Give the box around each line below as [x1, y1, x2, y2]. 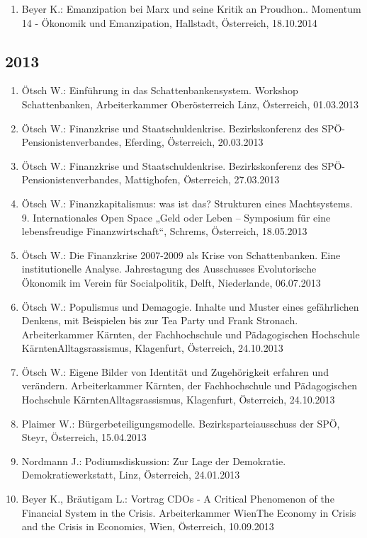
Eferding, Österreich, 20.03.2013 [124, 134, 264, 149]
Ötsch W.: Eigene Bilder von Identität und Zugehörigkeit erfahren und [21, 364, 329, 379]
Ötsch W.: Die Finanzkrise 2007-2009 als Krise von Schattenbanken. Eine [21, 247, 341, 262]
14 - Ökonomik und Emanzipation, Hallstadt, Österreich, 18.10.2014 [21, 15, 317, 30]
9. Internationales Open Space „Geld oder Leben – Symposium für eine [21, 210, 331, 224]
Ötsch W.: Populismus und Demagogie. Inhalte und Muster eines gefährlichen [21, 299, 359, 314]
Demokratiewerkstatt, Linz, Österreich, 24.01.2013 [21, 467, 240, 482]
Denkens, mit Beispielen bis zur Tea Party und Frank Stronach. [21, 313, 298, 328]
